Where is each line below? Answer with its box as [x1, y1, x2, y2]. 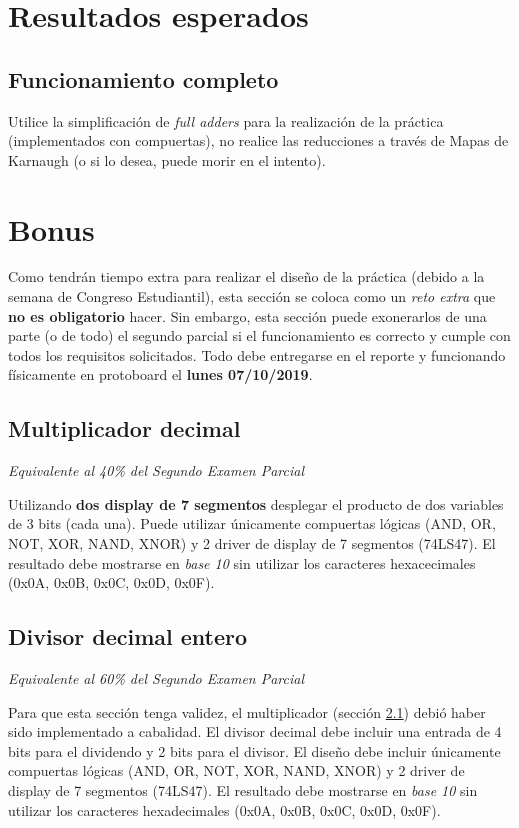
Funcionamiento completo [8, 63, 279, 94]
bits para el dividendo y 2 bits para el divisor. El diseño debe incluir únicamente [8, 740, 501, 761]
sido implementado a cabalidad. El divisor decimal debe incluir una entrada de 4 [8, 721, 502, 742]
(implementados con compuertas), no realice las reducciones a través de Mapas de [8, 130, 509, 151]
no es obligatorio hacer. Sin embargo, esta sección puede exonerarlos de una [8, 305, 487, 326]
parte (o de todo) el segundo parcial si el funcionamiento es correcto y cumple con [8, 325, 511, 346]
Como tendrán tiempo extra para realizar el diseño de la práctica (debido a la [8, 266, 485, 287]
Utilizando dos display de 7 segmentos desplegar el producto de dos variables [8, 493, 504, 514]
